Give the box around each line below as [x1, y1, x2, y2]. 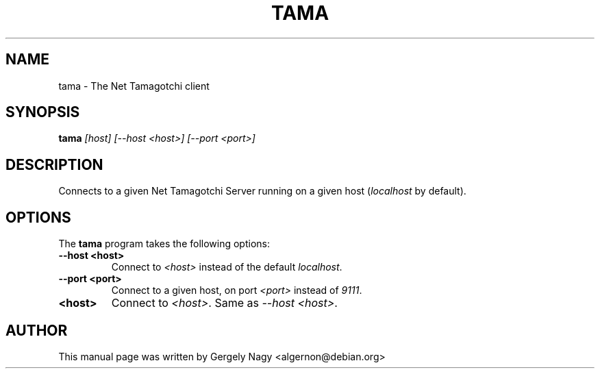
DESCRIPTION [5, 155, 103, 173]
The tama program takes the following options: [58, 238, 270, 250]
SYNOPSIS [5, 103, 80, 121]
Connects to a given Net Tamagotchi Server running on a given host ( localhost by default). [58, 185, 466, 197]
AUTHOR [5, 321, 68, 339]
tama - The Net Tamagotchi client [58, 79, 210, 92]
